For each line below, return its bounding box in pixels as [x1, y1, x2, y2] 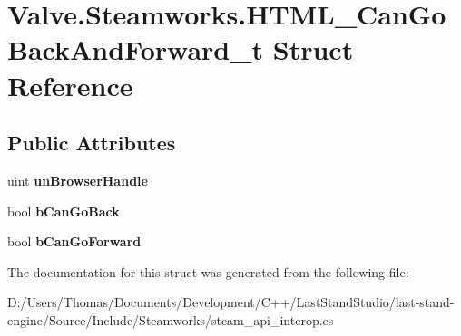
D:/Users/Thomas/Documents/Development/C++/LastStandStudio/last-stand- [7, 293, 455, 312]
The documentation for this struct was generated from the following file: [7, 262, 409, 281]
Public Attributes [7, 129, 176, 157]
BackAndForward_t [7, 31, 264, 68]
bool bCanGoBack [7, 201, 120, 220]
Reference [7, 66, 133, 103]
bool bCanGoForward [7, 232, 142, 251]
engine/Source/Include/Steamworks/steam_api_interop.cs [7, 310, 334, 329]
